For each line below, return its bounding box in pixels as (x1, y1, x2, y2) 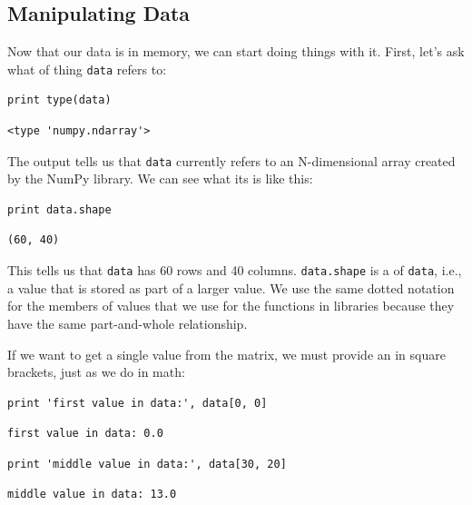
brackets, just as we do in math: (7, 362, 185, 381)
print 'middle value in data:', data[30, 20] (7, 457, 287, 470)
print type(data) (7, 94, 112, 107)
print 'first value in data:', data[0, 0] (7, 396, 268, 410)
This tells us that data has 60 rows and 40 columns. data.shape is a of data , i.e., (7, 261, 462, 280)
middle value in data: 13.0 (7, 488, 177, 501)
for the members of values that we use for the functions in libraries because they (7, 296, 455, 315)
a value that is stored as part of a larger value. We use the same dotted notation (7, 278, 455, 297)
